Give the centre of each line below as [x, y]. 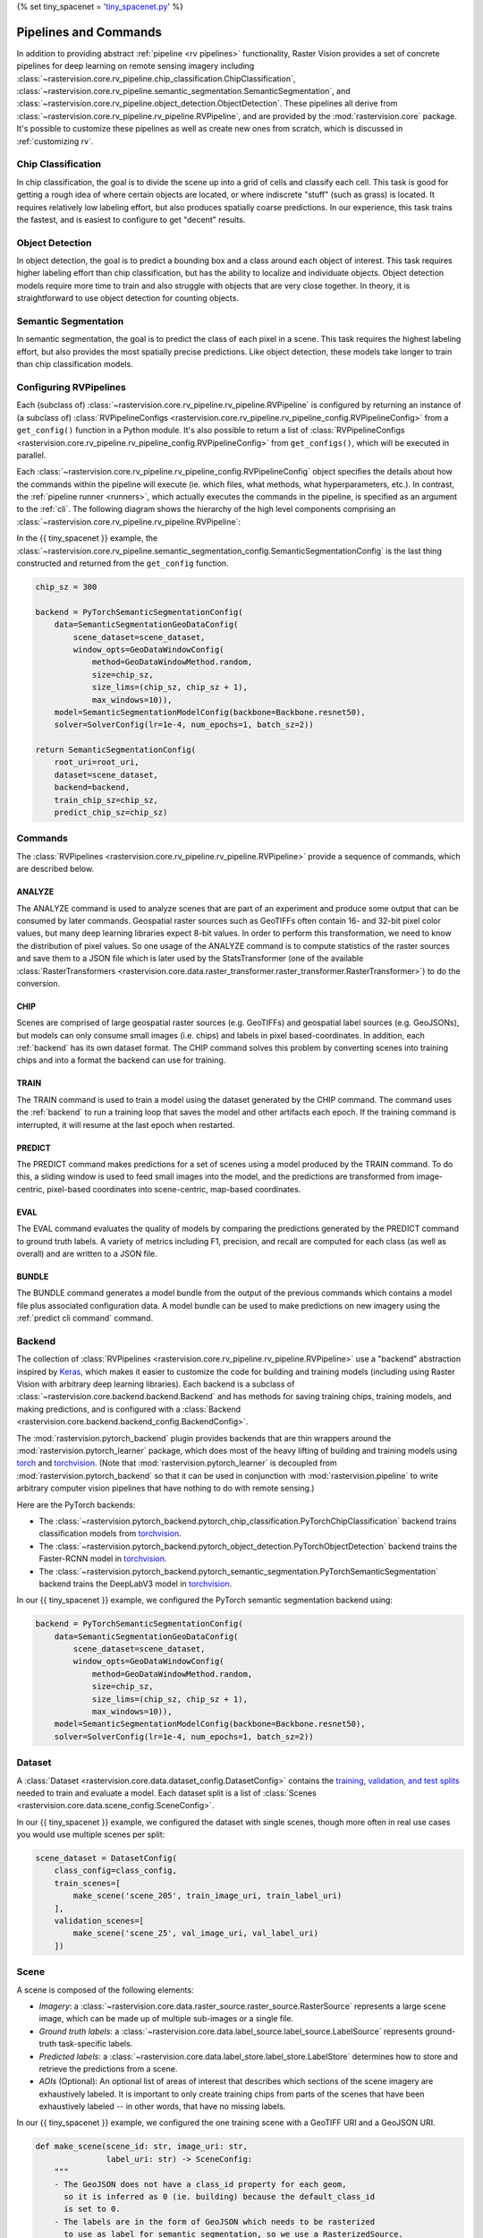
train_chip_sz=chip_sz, [106, 800]
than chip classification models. [75, 364]
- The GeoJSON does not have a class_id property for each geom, [200, 2184]
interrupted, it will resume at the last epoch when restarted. [126, 1124]
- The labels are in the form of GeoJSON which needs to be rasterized [215, 2221]
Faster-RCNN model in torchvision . [103, 1559]
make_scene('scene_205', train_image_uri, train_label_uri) [208, 1896]
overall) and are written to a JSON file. [87, 1253]
